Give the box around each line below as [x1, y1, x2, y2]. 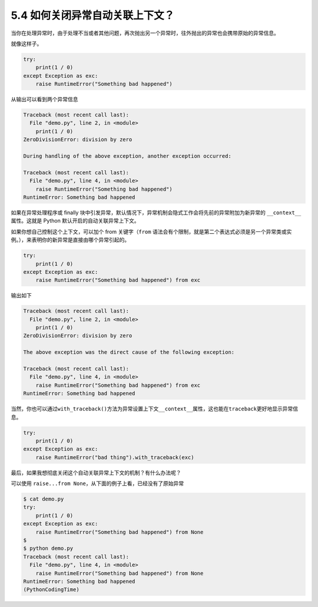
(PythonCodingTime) [23, 586, 79, 593]
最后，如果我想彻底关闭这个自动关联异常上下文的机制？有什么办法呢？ [11, 469, 181, 476]
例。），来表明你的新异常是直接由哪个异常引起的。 [11, 236, 130, 244]
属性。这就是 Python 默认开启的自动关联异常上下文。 [11, 217, 140, 224]
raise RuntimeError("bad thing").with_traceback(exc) [35, 454, 194, 460]
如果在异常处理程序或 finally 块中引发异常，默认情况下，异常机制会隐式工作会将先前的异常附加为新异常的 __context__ [11, 209, 302, 216]
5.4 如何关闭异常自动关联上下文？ [11, 9, 175, 22]
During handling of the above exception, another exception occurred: [23, 153, 232, 160]
